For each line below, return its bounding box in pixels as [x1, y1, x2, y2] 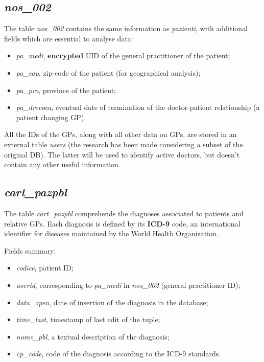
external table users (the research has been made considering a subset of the [4, 139, 243, 149]
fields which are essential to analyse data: [4, 33, 133, 43]
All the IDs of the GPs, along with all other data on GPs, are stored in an [4, 129, 237, 140]
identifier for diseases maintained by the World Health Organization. [4, 228, 219, 239]
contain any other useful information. [4, 159, 121, 170]
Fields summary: [4, 245, 56, 256]
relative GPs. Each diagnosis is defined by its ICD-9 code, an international [4, 218, 241, 229]
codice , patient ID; [16, 262, 74, 273]
